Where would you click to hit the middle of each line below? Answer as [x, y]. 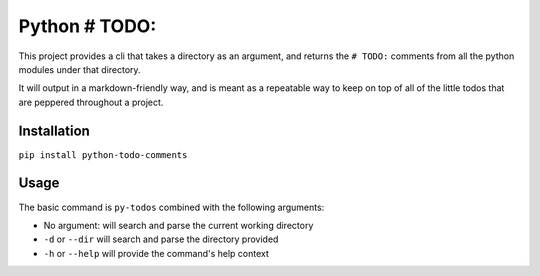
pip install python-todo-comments [103, 154]
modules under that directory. [79, 69]
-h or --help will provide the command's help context [156, 253]
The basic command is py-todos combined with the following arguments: [171, 207]
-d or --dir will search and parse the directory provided [161, 239]
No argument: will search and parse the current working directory [178, 225]
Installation [54, 130]
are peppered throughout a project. [91, 102]
